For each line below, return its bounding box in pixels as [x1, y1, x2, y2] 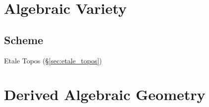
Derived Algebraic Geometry [4, 84, 206, 105]
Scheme [4, 32, 44, 47]
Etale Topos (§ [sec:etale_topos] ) [4, 55, 102, 65]
